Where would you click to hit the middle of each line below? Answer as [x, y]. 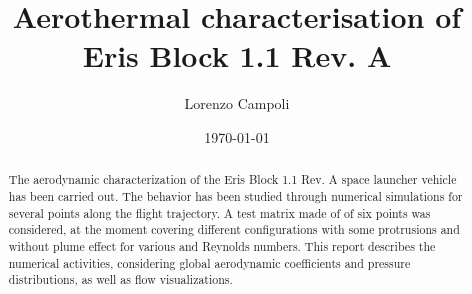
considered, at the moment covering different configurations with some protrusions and [234, 229]
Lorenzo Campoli [237, 103]
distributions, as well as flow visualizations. [120, 279]
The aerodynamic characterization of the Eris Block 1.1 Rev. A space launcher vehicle [232, 179]
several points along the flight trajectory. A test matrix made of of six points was [219, 212]
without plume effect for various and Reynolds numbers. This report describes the [222, 245]
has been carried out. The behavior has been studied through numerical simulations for [235, 195]
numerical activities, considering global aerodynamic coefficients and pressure [209, 262]
